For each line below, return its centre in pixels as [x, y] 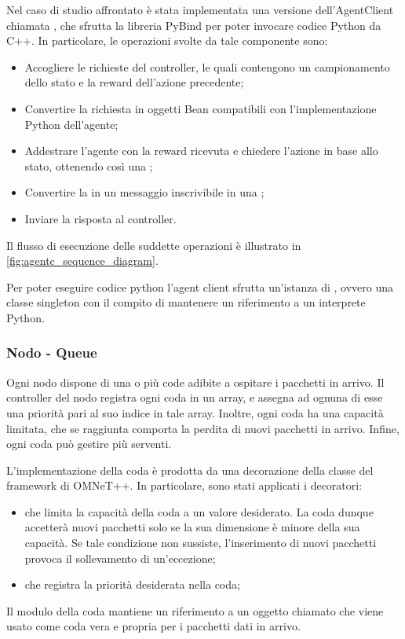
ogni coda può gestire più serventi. [89, 444]
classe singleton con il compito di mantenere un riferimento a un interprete [186, 302]
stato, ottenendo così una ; [89, 165]
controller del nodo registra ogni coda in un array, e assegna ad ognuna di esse [195, 397]
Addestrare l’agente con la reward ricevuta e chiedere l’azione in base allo [201, 151]
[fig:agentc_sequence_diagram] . [82, 261]
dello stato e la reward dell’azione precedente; [134, 82]
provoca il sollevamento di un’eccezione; [120, 558]
